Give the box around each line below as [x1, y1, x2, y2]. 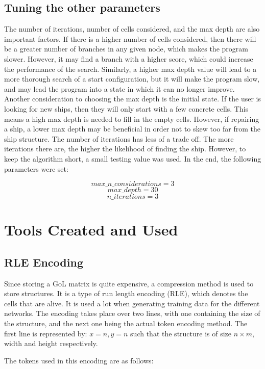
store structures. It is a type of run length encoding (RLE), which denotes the [4, 288, 248, 299]
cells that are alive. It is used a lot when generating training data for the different [4, 298, 260, 308]
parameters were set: [4, 163, 68, 174]
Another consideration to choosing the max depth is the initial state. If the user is [4, 93, 261, 104]
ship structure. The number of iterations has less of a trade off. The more [4, 133, 234, 144]
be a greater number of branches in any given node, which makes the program [4, 43, 248, 54]
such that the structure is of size [130, 328, 232, 338]
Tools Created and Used [4, 219, 178, 240]
